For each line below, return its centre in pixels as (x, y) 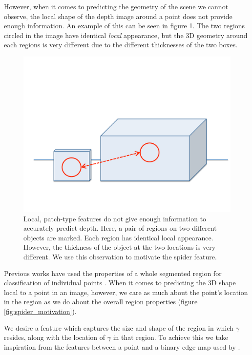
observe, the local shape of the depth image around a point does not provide (118, 16)
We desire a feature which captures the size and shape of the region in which (119, 327)
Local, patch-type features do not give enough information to (115, 218)
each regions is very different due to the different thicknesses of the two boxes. (121, 45)
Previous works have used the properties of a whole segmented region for (113, 273)
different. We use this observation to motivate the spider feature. (120, 256)
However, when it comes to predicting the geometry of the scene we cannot (116, 6)
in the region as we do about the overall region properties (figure (101, 302)
